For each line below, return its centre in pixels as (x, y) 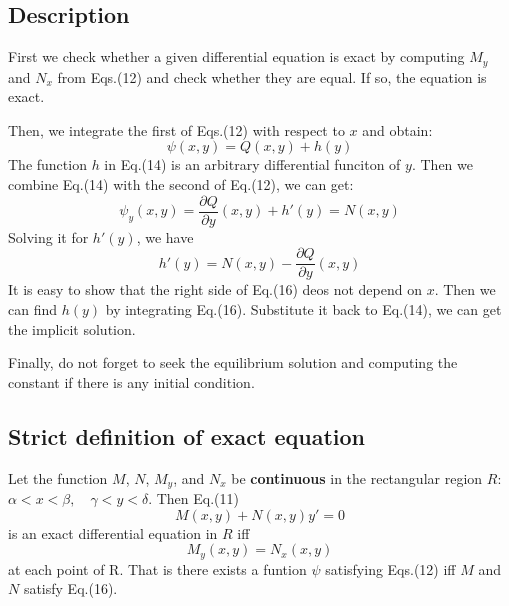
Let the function (58, 477)
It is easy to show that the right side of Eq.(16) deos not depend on (215, 289)
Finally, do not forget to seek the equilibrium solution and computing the (233, 362)
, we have (165, 236)
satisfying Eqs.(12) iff (390, 568)
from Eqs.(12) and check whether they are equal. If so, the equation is (272, 76)
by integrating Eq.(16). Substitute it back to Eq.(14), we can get (303, 308)
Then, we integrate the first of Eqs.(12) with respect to (176, 129)
